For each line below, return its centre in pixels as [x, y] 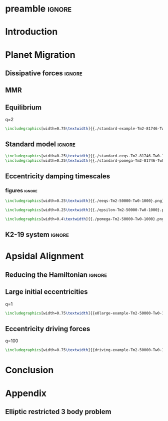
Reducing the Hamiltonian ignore [56, 275]
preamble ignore [38, 9]
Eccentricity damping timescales [58, 176]
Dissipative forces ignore [44, 73]
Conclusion [29, 370]
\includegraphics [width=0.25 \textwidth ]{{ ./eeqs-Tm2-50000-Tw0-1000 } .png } [85, 201]
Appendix [26, 393]
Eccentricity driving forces [48, 329]
